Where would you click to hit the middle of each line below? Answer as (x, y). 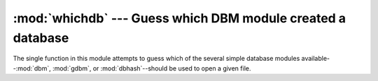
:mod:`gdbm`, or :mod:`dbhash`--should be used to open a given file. (152, 68)
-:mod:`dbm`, (32, 68)
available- (316, 59)
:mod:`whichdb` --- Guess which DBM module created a (180, 18)
